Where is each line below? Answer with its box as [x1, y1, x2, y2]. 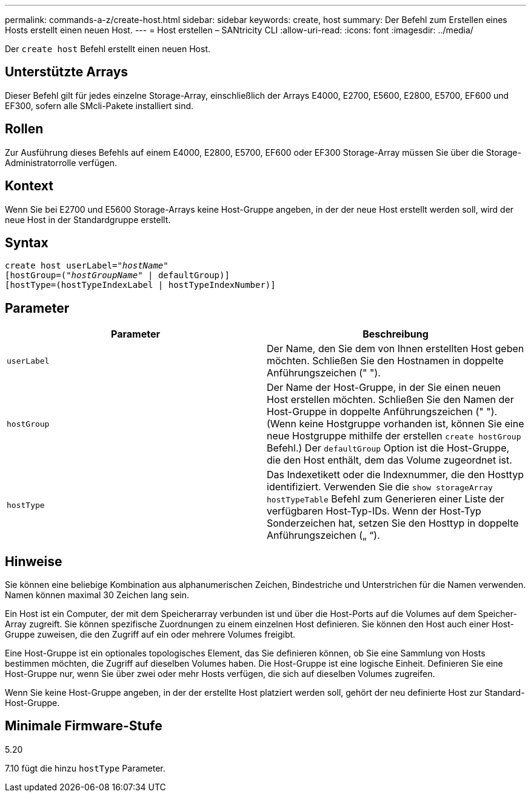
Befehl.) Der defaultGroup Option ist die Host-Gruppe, [267, 442, 510, 455]
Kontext [5, 178, 53, 194]
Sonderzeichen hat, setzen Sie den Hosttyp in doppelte [267, 517, 519, 530]
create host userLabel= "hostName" [5, 261, 169, 271]
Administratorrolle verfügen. [5, 157, 118, 168]
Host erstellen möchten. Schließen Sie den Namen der [267, 393, 514, 406]
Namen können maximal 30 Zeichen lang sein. [5, 590, 190, 601]
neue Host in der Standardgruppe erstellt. [5, 214, 171, 225]
